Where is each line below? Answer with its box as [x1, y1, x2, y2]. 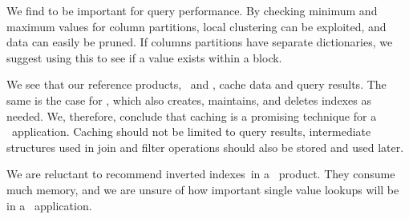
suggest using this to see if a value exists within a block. [6, 49, 282, 66]
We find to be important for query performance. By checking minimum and [6, 2, 378, 18]
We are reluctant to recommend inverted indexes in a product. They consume [6, 165, 395, 182]
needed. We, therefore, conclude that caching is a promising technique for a [6, 107, 377, 124]
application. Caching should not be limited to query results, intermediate [11, 123, 371, 140]
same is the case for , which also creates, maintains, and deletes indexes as [6, 91, 371, 108]
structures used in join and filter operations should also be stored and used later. [6, 138, 404, 155]
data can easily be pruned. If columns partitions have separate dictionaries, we [6, 34, 393, 50]
